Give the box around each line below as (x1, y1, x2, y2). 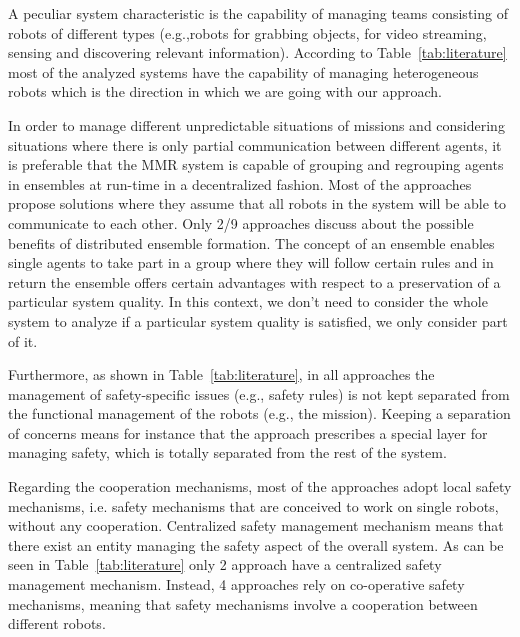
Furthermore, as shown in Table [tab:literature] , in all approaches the (8, 364, 435, 385)
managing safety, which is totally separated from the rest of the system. (8, 442, 447, 463)
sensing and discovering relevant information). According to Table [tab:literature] (8, 42, 507, 63)
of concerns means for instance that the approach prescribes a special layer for (8, 422, 488, 443)
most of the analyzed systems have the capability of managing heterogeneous (8, 61, 479, 82)
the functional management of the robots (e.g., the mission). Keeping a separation (8, 403, 511, 424)
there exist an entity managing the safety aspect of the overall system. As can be (8, 534, 504, 555)
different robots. (8, 613, 106, 634)
